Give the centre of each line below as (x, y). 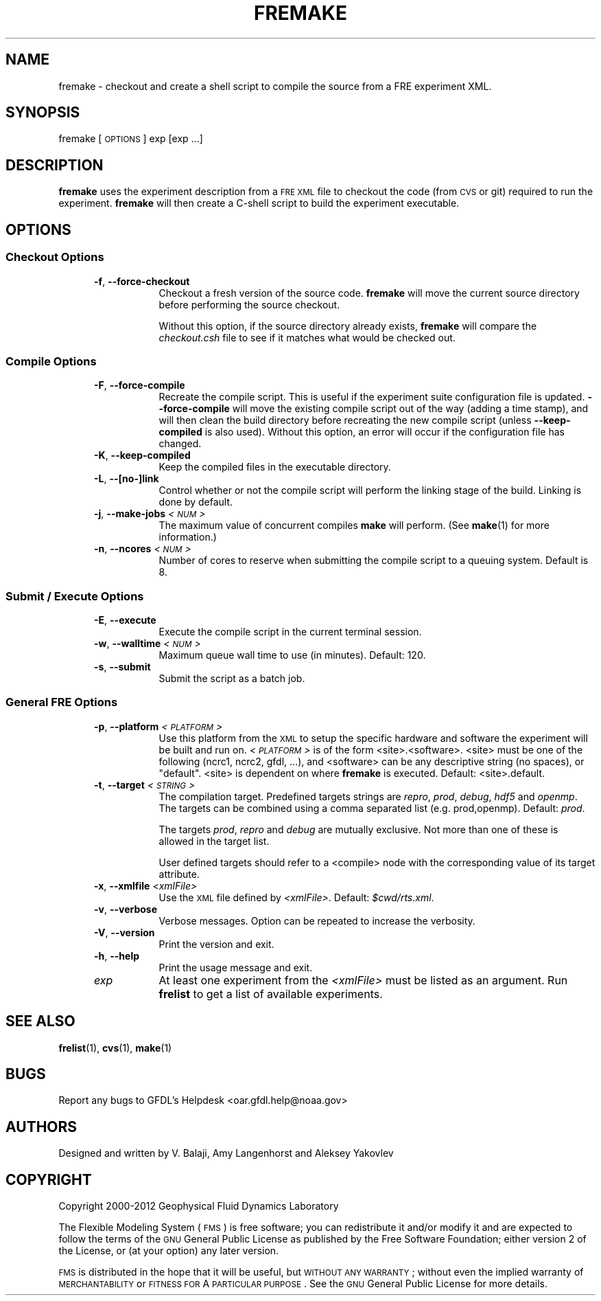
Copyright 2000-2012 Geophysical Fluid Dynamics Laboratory (199, 1206)
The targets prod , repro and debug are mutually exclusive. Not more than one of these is (358, 829)
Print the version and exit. (216, 944)
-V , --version (125, 932)
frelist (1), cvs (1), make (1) (115, 1048)
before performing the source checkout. (249, 304)
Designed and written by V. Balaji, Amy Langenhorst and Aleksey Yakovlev (226, 1153)
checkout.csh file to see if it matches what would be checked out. (307, 337)
